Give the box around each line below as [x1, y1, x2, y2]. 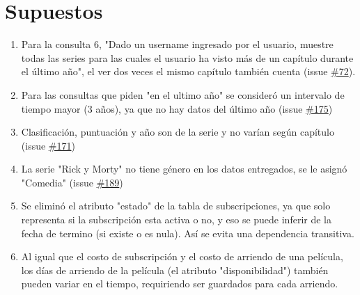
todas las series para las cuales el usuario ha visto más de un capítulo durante [21, 50, 354, 65]
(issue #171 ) [21, 138, 75, 152]
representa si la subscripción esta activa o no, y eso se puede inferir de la [21, 212, 331, 227]
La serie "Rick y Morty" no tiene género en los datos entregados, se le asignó [21, 161, 347, 176]
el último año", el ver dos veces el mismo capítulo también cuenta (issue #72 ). [21, 64, 356, 79]
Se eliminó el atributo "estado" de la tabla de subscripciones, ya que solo [21, 198, 331, 213]
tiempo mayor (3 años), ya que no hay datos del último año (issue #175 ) [21, 101, 333, 115]
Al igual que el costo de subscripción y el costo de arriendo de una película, [21, 249, 343, 264]
